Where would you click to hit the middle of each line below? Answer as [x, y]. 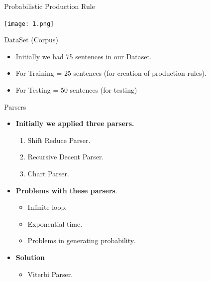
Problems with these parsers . [66, 190]
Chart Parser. [48, 173]
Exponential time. [55, 223]
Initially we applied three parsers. [75, 123]
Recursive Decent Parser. [66, 157]
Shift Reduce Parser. [59, 140]
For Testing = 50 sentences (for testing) [76, 90]
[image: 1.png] [29, 24]
